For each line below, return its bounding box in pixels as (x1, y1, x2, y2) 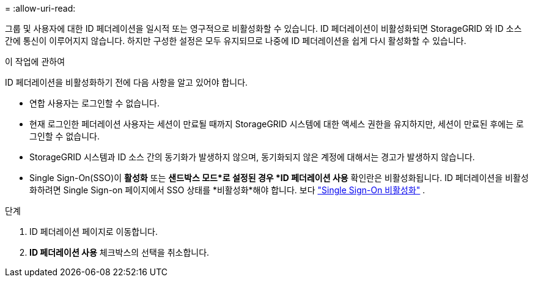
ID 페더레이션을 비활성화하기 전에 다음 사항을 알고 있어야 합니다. (5, 77, 248, 87)
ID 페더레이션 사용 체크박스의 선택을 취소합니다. (29, 247, 210, 258)
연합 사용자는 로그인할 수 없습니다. (29, 98, 160, 108)
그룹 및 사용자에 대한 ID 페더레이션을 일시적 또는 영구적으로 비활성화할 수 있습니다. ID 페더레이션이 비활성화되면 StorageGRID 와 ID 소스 (5, 23, 522, 34)
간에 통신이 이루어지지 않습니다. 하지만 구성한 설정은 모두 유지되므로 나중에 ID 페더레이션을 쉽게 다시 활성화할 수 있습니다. (5, 35, 466, 46)
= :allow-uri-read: (5, 3, 76, 13)
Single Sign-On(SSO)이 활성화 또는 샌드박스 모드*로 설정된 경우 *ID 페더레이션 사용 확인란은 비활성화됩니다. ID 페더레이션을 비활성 (29, 173, 529, 183)
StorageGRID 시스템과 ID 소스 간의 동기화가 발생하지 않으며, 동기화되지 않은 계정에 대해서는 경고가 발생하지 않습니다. (29, 152, 475, 162)
